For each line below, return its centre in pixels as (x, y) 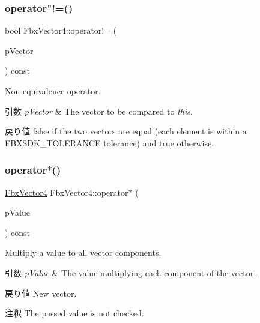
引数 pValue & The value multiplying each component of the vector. (131, 272)
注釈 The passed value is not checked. (74, 313)
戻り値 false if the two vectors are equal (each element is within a (126, 131)
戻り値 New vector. (41, 293)
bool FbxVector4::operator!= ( (61, 30)
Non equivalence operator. (53, 91)
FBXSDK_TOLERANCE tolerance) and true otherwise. (110, 143)
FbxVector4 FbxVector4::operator (67, 192)
